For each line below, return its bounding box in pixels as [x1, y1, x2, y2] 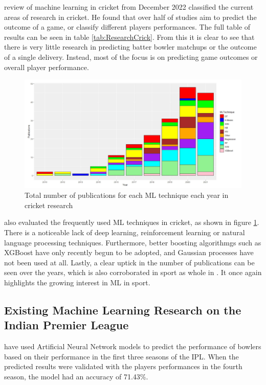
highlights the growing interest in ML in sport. [4, 277, 150, 287]
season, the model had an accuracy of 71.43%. [4, 371, 148, 381]
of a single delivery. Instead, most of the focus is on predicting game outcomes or [4, 51, 258, 62]
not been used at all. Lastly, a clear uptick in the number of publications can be [4, 257, 255, 267]
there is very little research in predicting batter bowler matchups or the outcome [4, 41, 257, 52]
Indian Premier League [4, 317, 129, 333]
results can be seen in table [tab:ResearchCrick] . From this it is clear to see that [4, 31, 255, 42]
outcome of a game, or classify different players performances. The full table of [4, 21, 251, 32]
